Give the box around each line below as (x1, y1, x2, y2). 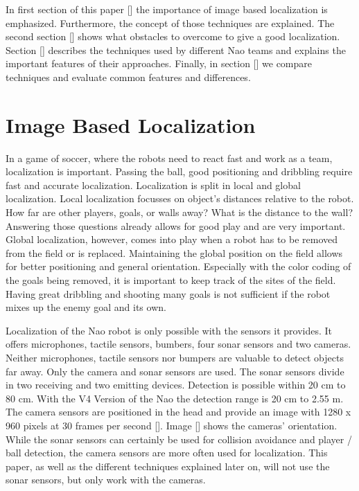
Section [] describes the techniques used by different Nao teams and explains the (6, 42, 346, 57)
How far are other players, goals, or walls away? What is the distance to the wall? (6, 205, 353, 220)
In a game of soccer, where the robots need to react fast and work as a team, (6, 150, 333, 165)
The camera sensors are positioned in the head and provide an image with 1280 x (6, 404, 351, 419)
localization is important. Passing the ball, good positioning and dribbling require (6, 164, 353, 179)
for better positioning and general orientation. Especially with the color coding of (6, 259, 351, 274)
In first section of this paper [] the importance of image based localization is (6, 2, 328, 16)
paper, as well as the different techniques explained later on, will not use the (6, 458, 330, 473)
